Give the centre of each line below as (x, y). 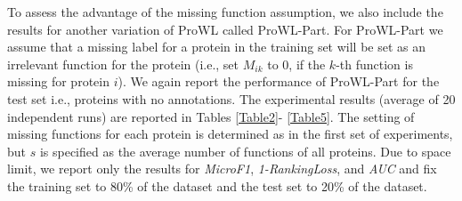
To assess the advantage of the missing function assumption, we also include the (225, 12)
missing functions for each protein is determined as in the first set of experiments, (230, 134)
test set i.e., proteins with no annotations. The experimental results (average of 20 (231, 98)
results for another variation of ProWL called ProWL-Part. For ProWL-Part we (225, 29)
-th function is (374, 64)
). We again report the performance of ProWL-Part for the (279, 81)
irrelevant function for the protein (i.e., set (123, 64)
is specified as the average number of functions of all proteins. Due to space (245, 151)
